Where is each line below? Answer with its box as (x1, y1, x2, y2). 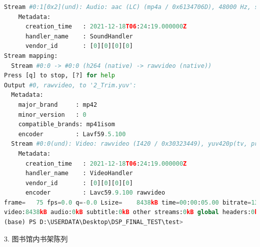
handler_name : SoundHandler (25, 32, 133, 40)
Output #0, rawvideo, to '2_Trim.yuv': (4, 81, 136, 89)
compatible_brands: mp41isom (18, 121, 115, 128)
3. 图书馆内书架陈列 (4, 233, 68, 244)
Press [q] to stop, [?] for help (4, 72, 115, 79)
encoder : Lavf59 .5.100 (18, 130, 126, 138)
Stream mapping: (4, 52, 58, 59)
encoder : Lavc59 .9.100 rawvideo (25, 189, 165, 197)
